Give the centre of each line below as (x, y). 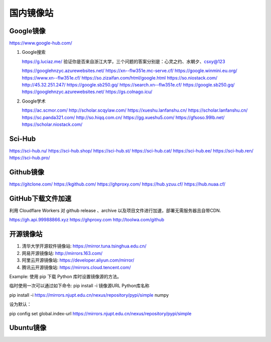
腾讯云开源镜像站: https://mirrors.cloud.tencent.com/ (77, 267)
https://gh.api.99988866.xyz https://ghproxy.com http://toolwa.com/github (87, 220)
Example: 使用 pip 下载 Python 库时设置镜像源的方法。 (65, 276)
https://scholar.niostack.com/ (52, 124)
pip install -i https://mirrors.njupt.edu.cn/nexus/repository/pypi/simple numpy (89, 295)
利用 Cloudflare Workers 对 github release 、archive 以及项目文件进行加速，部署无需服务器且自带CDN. (115, 211)
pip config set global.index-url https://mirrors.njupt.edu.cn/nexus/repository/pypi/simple (100, 313)
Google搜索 (34, 52)
